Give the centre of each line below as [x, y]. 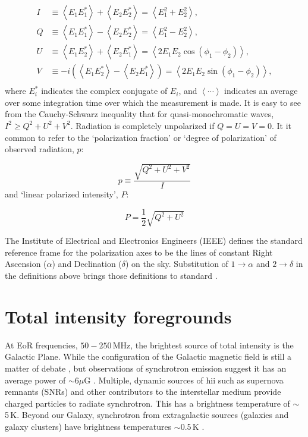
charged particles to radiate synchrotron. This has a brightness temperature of [147, 403]
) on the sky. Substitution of [177, 264]
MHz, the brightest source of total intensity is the [203, 345]
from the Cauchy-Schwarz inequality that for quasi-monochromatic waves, [139, 114]
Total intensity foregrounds [118, 316]
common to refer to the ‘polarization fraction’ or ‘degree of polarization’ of [141, 137]
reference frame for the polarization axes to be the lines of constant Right [139, 252]
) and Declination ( [87, 264]
